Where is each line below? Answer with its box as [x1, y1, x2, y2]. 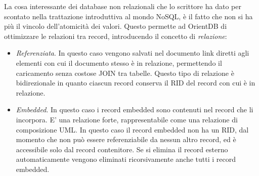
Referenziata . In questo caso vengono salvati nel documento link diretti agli [16, 48, 249, 58]
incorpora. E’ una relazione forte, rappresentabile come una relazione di [16, 114, 238, 124]
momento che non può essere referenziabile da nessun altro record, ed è [16, 134, 236, 145]
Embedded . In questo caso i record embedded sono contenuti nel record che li [16, 104, 253, 115]
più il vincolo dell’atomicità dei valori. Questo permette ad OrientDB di [4, 21, 227, 31]
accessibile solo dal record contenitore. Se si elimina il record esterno [16, 144, 228, 154]
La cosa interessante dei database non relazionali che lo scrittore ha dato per [4, 1, 241, 11]
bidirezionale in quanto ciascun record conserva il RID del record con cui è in [16, 77, 255, 88]
